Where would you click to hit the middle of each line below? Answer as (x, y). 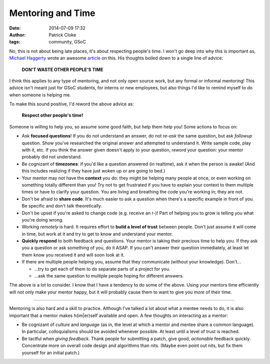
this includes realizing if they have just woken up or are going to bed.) (93, 171)
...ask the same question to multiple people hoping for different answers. (109, 276)
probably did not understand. (52, 157)
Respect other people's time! (52, 115)
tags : (15, 42)
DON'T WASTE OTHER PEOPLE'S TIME (62, 69)
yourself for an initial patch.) (51, 352)
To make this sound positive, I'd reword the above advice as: (72, 104)
